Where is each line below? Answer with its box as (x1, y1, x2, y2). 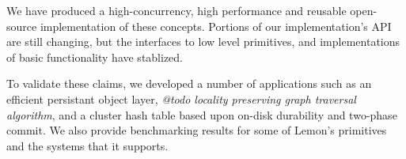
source (6, 17, 37, 34)
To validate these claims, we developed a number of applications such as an (6, 75, 372, 92)
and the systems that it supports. (6, 137, 169, 153)
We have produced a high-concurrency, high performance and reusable (6, 2, 347, 18)
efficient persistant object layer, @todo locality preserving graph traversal (6, 90, 356, 107)
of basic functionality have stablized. (6, 48, 184, 65)
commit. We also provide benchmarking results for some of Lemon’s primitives (6, 122, 387, 138)
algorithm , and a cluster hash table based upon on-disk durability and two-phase (6, 106, 397, 123)
